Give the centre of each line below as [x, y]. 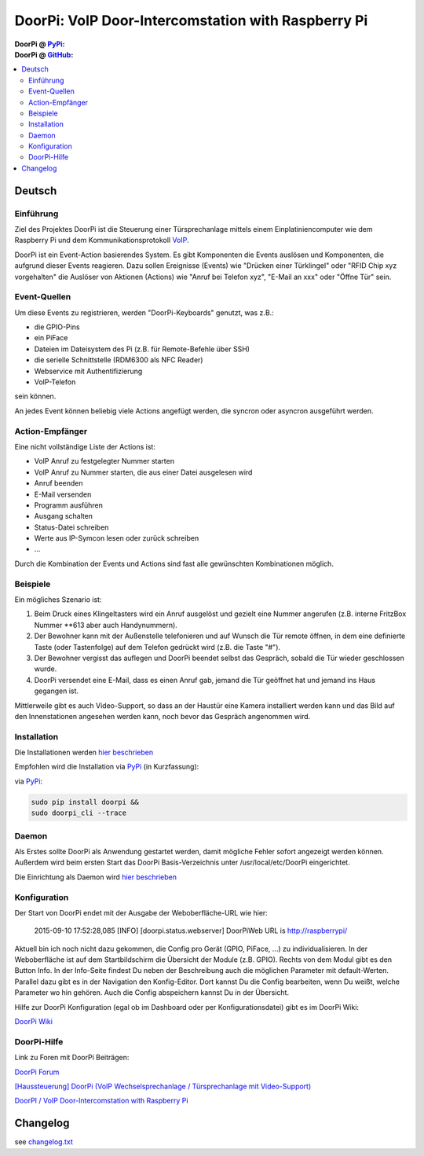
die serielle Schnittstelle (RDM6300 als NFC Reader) [119, 360]
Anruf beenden [58, 483]
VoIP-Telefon [55, 382]
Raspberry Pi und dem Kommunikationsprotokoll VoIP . [102, 240]
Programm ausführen [69, 505]
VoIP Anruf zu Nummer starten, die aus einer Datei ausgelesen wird [143, 472]
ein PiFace [51, 338]
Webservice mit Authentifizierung [88, 371]
